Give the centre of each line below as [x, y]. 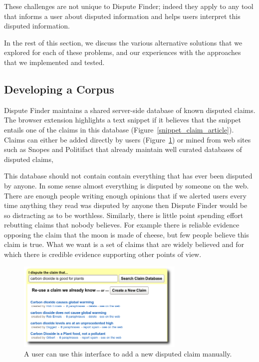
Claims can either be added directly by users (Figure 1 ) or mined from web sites [128, 139]
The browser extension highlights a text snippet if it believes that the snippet [123, 120]
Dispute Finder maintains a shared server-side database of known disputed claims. [130, 110]
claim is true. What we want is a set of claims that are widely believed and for [124, 244]
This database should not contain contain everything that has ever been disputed [128, 176]
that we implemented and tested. [54, 62]
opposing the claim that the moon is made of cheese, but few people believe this [127, 234]
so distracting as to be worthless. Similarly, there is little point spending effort [124, 215]
